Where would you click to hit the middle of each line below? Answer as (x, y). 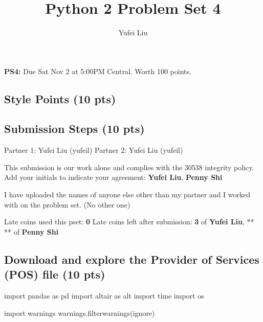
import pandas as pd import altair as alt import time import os (104, 296)
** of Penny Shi (31, 231)
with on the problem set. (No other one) (67, 204)
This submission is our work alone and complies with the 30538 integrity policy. (129, 167)
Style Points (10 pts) (60, 98)
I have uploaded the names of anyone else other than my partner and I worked (127, 194)
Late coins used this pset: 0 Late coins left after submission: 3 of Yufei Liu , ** (129, 222)
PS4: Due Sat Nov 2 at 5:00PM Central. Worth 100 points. (98, 71)
